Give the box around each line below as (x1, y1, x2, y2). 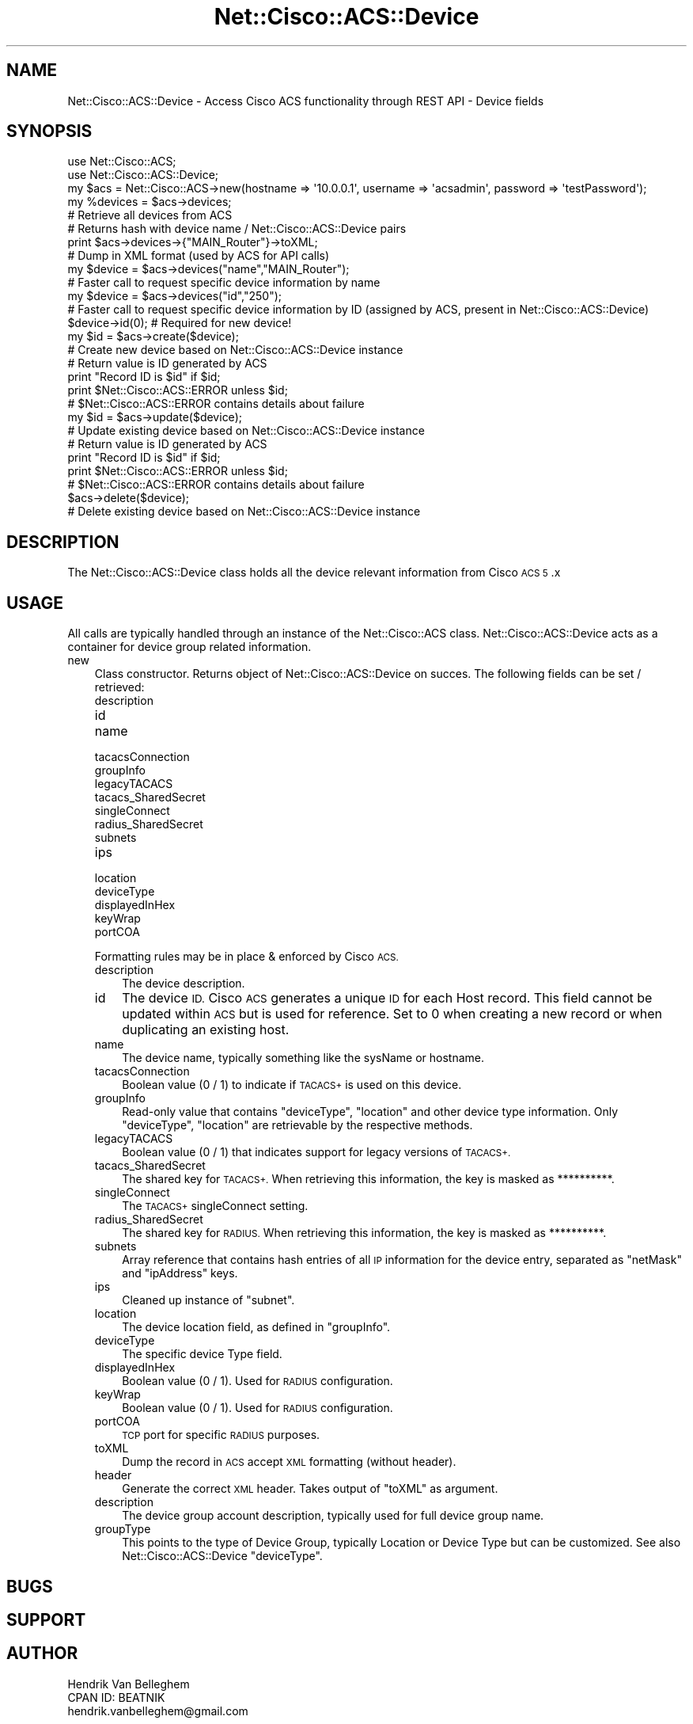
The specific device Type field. (122, 1347, 282, 1361)
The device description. (122, 976, 245, 991)
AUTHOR (6, 1643, 78, 1664)
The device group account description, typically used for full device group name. (122, 1509, 544, 1523)
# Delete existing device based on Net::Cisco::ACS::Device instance (67, 504, 421, 519)
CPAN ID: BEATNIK (67, 1690, 165, 1704)
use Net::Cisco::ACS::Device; (67, 168, 219, 182)
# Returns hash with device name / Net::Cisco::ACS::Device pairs (67, 222, 407, 236)
